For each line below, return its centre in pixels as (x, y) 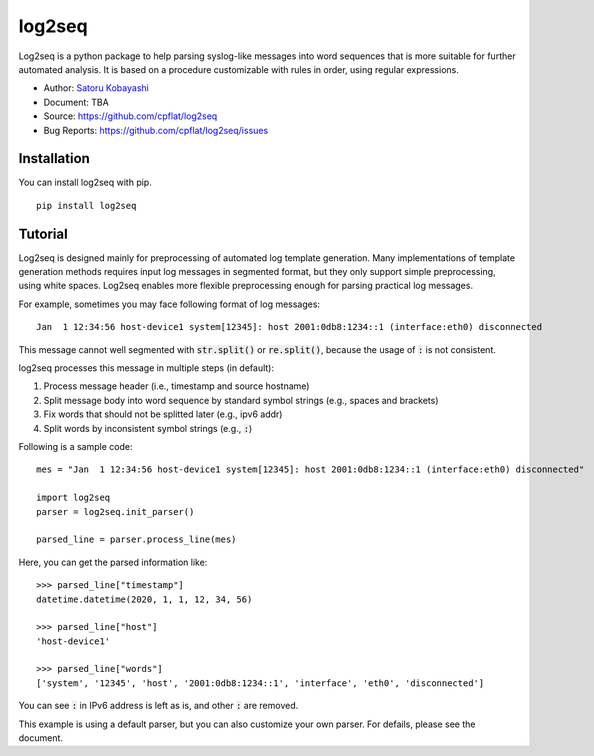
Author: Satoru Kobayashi (96, 88)
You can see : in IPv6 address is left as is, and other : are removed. (158, 706)
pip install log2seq (86, 205)
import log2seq (73, 498)
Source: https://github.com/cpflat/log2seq (130, 116)
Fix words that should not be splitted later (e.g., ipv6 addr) (163, 414)
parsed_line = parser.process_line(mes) (136, 539)
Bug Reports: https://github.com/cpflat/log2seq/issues (156, 130)
